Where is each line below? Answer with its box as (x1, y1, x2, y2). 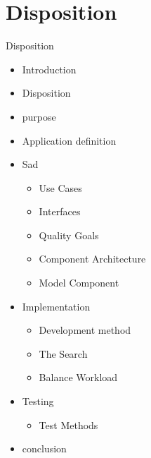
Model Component (39, 275, 119, 290)
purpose (22, 109, 56, 123)
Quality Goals (39, 227, 99, 242)
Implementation (22, 299, 91, 313)
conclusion (22, 441, 67, 456)
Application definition (22, 133, 117, 147)
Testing (22, 394, 54, 409)
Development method (39, 323, 131, 337)
